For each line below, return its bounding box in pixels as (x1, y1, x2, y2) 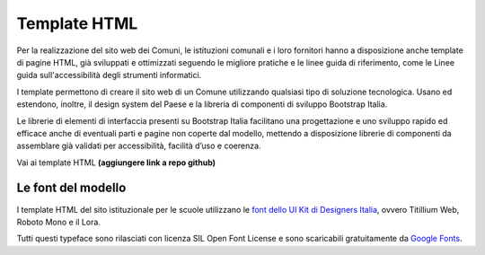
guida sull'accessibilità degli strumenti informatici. (16, 70, 202, 81)
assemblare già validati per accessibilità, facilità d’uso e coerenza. (16, 140, 261, 152)
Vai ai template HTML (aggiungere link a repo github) (16, 157, 216, 168)
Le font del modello (16, 180, 127, 196)
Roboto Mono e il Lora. (16, 216, 101, 227)
